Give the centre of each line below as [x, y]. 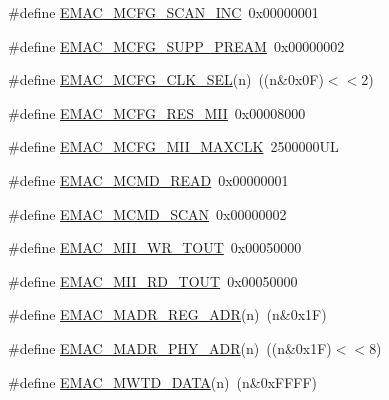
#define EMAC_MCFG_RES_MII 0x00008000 [157, 112]
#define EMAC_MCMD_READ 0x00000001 [148, 179]
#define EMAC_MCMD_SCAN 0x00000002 [147, 213]
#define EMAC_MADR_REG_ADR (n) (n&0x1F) [167, 314]
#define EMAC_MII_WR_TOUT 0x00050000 [155, 247]
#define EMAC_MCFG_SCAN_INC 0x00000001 [163, 12]
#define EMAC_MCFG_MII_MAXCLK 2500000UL [173, 146]
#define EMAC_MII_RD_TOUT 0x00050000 [153, 280]
